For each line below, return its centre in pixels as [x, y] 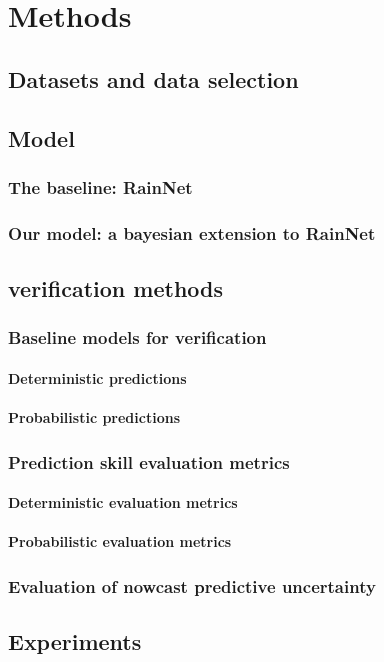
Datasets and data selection [153, 78]
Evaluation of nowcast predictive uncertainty [192, 585]
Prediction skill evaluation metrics [149, 461]
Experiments [75, 641]
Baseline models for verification [137, 337]
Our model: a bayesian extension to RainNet [192, 232]
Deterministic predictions [97, 377]
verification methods [115, 288]
